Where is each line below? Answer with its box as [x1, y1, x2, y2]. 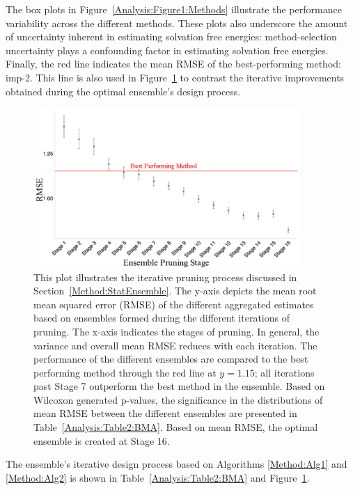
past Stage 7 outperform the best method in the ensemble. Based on [33, 379, 325, 393]
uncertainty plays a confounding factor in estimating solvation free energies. [6, 42, 329, 57]
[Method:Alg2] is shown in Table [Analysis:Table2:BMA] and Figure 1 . [6, 470, 310, 484]
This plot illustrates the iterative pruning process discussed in [33, 269, 297, 284]
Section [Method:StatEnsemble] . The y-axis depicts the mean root [33, 283, 317, 298]
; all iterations [254, 365, 315, 379]
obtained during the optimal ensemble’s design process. [6, 84, 241, 98]
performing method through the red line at [33, 365, 217, 379]
